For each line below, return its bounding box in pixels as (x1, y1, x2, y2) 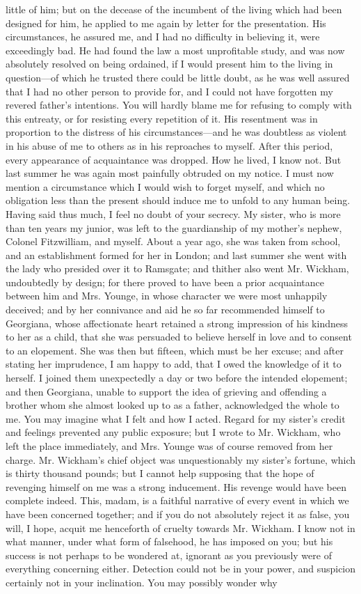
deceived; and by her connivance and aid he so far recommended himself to (6, 302, 325, 317)
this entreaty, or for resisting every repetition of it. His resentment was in (6, 111, 318, 125)
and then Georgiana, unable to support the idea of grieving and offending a (6, 384, 327, 398)
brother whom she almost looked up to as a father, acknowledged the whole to (6, 398, 339, 412)
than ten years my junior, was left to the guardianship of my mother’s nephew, (6, 220, 342, 235)
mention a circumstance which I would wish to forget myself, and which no (6, 179, 325, 194)
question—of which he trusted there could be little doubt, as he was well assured (6, 70, 350, 84)
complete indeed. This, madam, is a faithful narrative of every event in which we (6, 493, 349, 508)
